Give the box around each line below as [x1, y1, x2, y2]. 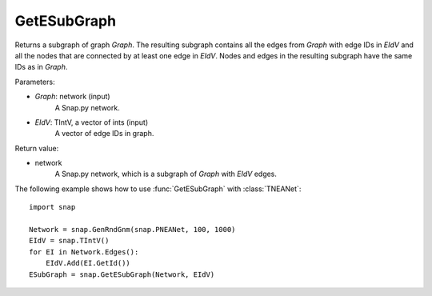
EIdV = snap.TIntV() [29, 236, 110, 246]
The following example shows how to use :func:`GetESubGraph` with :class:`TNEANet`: [14, 184, 302, 194]
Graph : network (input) [34, 92, 111, 102]
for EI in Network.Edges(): [29, 247, 139, 256]
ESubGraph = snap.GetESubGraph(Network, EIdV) [29, 270, 215, 279]
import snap [29, 202, 76, 212]
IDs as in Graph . [14, 62, 68, 72]
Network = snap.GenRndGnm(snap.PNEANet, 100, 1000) [29, 225, 236, 234]
